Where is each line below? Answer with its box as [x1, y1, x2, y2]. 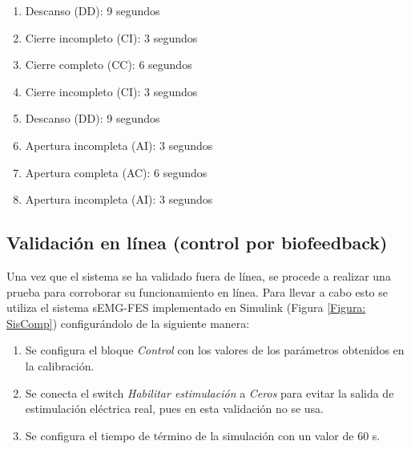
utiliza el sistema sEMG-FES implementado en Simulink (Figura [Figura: [6, 299, 366, 316]
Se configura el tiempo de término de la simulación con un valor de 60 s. [25, 427, 381, 443]
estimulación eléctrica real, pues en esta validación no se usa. [25, 400, 324, 417]
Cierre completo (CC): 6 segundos [25, 56, 192, 73]
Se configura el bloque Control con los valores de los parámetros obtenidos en [25, 342, 405, 358]
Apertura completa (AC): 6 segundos [25, 164, 208, 180]
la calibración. [25, 357, 95, 374]
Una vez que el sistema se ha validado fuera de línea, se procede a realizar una [6, 267, 391, 284]
